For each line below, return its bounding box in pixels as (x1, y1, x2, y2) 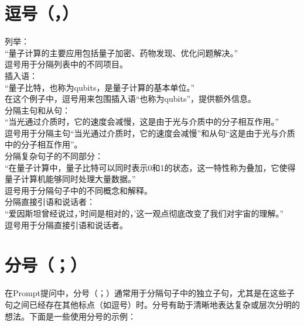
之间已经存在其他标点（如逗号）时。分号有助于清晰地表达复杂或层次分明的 (12, 298, 300, 310)
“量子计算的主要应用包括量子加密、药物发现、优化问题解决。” (5, 46, 238, 59)
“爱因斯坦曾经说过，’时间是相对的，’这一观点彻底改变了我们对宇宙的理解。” (5, 207, 283, 219)
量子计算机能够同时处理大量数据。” (5, 173, 136, 185)
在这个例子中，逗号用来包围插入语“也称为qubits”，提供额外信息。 (5, 92, 257, 105)
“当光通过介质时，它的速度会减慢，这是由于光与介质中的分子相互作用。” (5, 115, 279, 128)
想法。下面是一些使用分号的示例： (5, 310, 136, 322)
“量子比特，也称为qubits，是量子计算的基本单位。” (5, 81, 195, 93)
